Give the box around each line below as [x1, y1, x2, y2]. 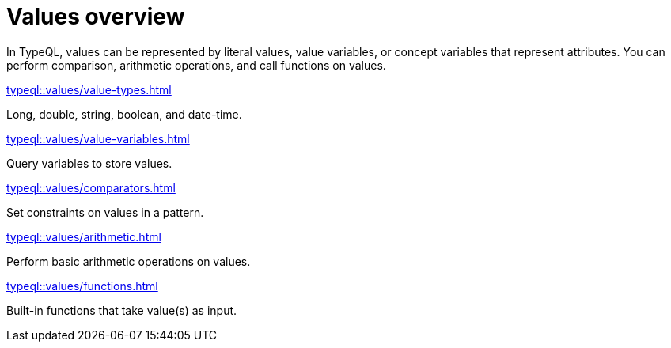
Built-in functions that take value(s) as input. [6, 303, 237, 317]
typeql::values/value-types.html [6, 82, 172, 96]
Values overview [6, 3, 185, 30]
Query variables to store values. [6, 156, 172, 170]
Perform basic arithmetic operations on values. [6, 254, 251, 268]
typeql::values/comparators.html [6, 180, 176, 195]
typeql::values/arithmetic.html [6, 229, 161, 244]
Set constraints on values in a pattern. [6, 205, 204, 219]
